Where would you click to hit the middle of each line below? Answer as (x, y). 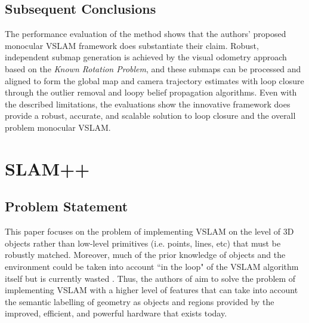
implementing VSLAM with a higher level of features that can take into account (152, 290)
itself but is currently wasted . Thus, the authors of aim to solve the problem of (150, 278)
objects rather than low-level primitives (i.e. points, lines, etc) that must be (143, 243)
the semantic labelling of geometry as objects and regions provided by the (140, 301)
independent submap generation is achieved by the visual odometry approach (146, 57)
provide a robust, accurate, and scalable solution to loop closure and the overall (150, 116)
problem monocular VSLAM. (58, 127)
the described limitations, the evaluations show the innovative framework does (148, 104)
